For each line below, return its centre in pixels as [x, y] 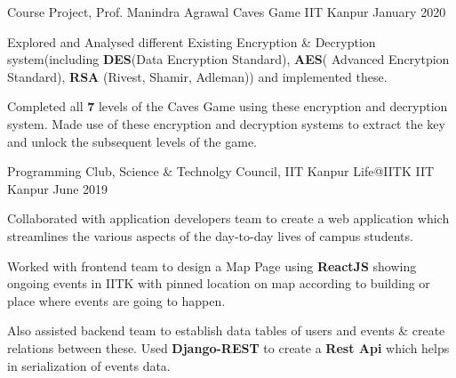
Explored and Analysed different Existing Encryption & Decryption [192, 41]
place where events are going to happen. [116, 300]
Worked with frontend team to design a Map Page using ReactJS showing [212, 265]
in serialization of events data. [89, 365]
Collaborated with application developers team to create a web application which [228, 218]
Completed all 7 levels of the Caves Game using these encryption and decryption [228, 106]
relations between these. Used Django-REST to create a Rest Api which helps [228, 347]
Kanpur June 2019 [58, 188]
